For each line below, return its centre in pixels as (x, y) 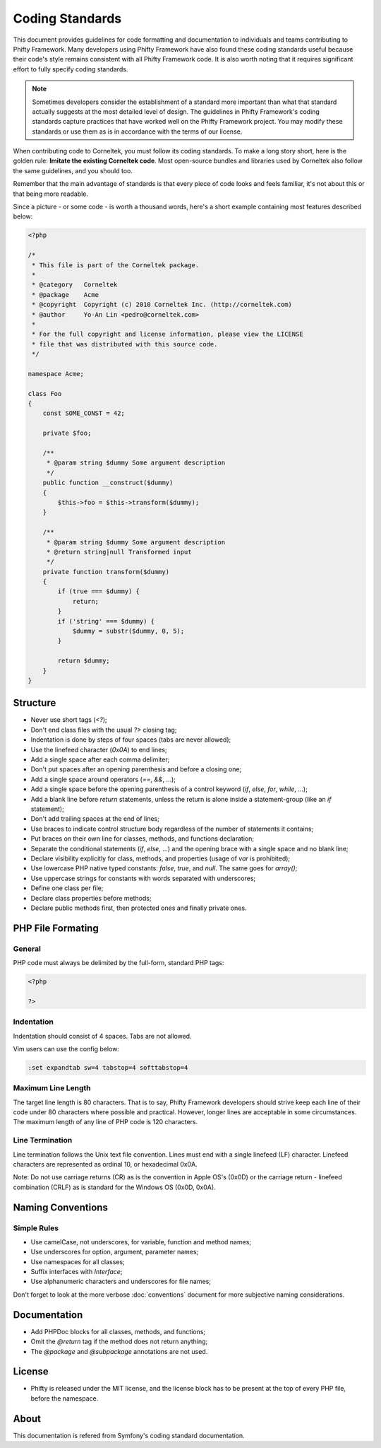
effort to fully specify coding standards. (71, 69)
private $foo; (67, 433)
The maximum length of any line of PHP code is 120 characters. (105, 1122)
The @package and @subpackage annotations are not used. (119, 1351)
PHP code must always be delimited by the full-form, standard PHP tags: (119, 963)
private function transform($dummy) (106, 572)
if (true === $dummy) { (99, 591)
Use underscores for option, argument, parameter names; (115, 1252)
